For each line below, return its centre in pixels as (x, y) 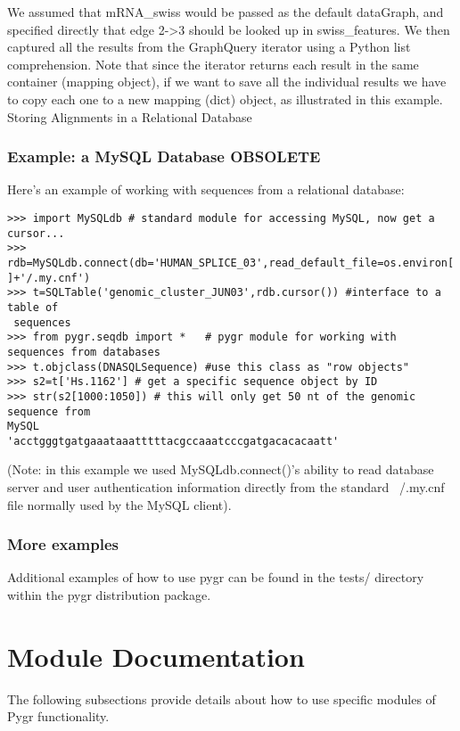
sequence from (49, 411)
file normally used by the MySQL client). (119, 504)
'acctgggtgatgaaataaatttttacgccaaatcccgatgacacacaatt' (173, 441)
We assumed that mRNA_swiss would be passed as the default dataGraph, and (226, 12)
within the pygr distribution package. (109, 595)
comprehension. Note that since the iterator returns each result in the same (213, 64)
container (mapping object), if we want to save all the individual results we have (227, 82)
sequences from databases (84, 352)
